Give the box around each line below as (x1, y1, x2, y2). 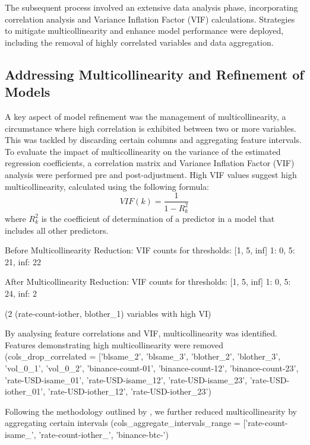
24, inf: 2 (5, 287, 37, 299)
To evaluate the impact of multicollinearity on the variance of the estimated (5, 145, 281, 157)
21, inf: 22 (5, 255, 42, 268)
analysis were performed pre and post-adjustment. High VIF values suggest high (5, 168, 297, 180)
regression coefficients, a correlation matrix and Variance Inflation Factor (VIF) (5, 157, 295, 169)
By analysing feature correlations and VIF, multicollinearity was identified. (5, 327, 277, 339)
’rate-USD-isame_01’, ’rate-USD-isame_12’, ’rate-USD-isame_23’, (5, 373, 248, 386)
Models (5, 82, 50, 101)
